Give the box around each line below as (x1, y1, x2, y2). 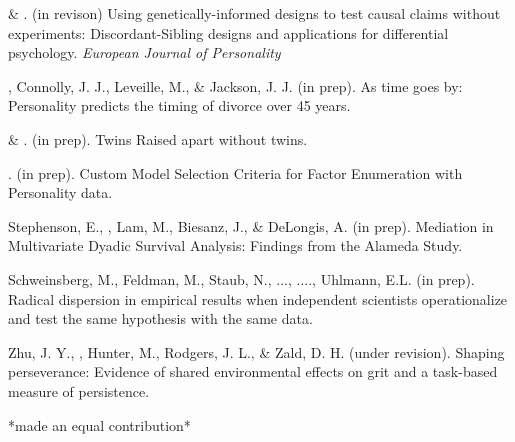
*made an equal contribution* (8, 414, 191, 435)
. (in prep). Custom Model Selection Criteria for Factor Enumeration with (8, 162, 463, 183)
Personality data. (8, 182, 113, 203)
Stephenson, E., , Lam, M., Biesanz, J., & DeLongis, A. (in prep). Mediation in (8, 215, 494, 236)
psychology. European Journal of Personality (8, 42, 281, 63)
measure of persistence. (8, 380, 150, 401)
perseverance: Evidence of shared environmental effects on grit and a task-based (8, 361, 498, 382)
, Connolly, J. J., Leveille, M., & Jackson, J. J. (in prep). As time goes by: (8, 75, 463, 96)
